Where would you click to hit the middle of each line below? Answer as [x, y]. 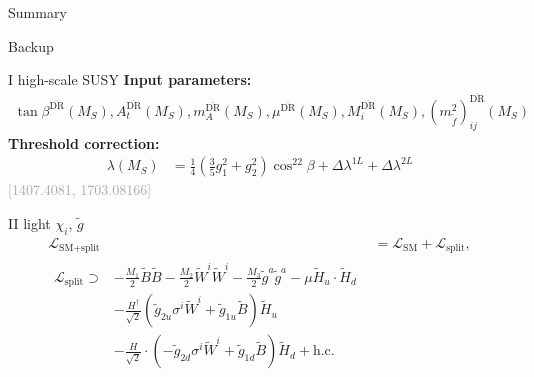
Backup [31, 45]
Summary [37, 12]
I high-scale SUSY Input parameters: [130, 79]
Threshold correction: [84, 142]
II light [29, 222]
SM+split [79, 248]
